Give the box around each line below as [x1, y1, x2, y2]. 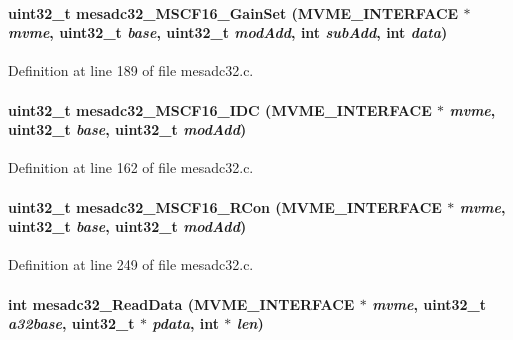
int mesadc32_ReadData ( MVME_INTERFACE [8, 293, 355, 314]
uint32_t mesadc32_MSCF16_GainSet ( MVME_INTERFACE [8, 2, 459, 23]
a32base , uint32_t [8, 313, 135, 334]
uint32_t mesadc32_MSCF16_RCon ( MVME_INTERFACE [8, 196, 442, 217]
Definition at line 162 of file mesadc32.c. [8, 157, 254, 178]
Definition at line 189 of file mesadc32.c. [8, 60, 254, 81]
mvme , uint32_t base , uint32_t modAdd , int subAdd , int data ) [8, 22, 448, 43]
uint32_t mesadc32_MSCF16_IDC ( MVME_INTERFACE [8, 99, 432, 120]
